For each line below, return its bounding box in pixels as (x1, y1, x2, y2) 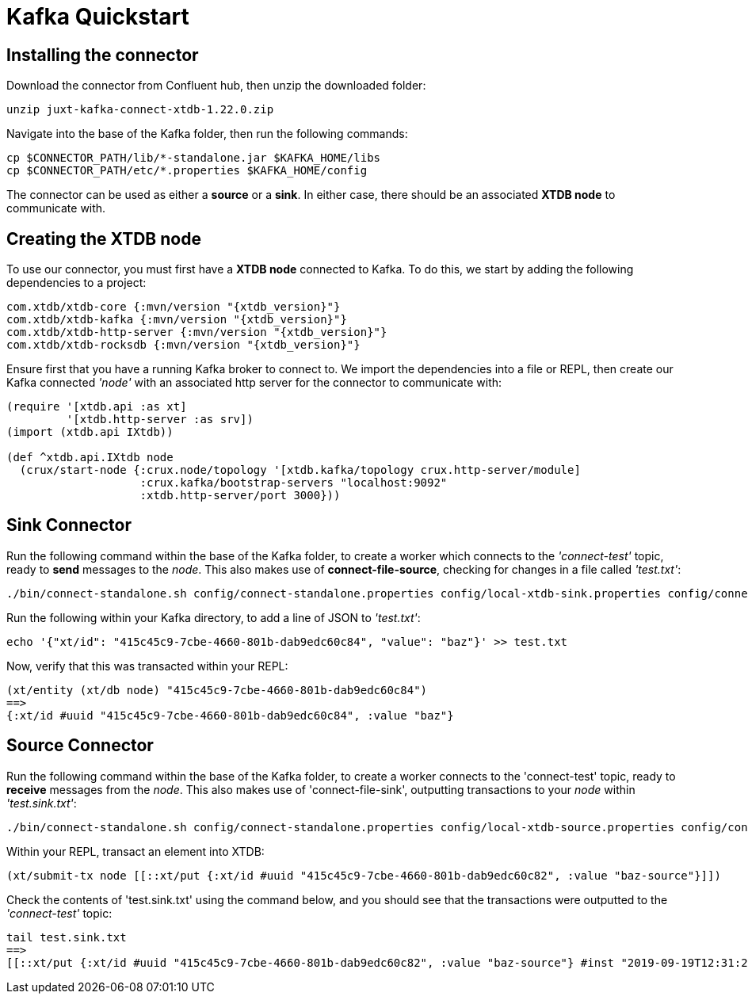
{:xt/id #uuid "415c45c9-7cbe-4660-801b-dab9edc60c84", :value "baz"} (6, 708, 454, 722)
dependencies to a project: (6, 276, 147, 290)
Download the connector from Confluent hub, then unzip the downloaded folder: (6, 78, 426, 93)
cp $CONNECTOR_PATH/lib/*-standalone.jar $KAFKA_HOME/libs (6, 151, 381, 165)
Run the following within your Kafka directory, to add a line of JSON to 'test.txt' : (6, 610, 421, 624)
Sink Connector (6, 515, 132, 536)
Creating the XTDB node (6, 228, 201, 249)
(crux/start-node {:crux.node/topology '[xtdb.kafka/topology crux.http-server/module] (19, 464, 581, 477)
